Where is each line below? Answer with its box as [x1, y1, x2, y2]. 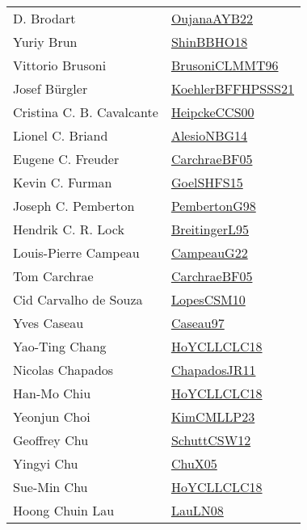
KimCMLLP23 [170, 407, 255, 426]
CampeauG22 [170, 243, 248, 262]
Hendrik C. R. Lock [13, 220, 124, 238]
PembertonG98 [170, 196, 256, 215]
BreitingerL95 [170, 220, 249, 238]
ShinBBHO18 [170, 32, 248, 51]
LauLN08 [170, 501, 224, 519]
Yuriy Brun [13, 32, 78, 51]
